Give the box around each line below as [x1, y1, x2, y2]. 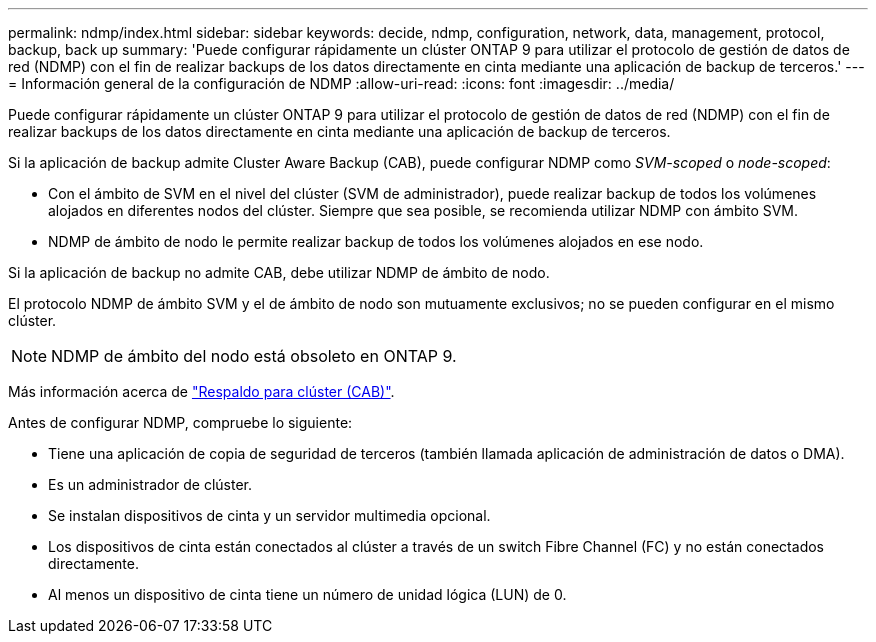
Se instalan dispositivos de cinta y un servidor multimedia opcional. [48, 507, 491, 524]
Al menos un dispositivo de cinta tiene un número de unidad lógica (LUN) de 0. [48, 586, 567, 603]
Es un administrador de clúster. [48, 476, 253, 493]
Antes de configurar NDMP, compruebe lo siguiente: [8, 414, 353, 431]
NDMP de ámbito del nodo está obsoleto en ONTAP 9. [51, 346, 457, 366]
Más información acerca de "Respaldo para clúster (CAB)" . [8, 383, 395, 400]
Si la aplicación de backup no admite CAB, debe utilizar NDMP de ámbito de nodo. [8, 264, 550, 281]
